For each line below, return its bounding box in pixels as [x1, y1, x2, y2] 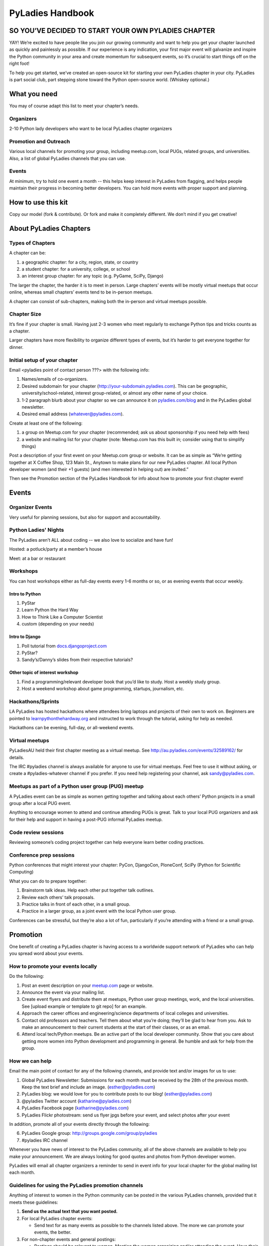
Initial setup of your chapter [9, 356, 78, 363]
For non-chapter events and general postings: [21, 1236, 116, 1242]
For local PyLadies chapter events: [21, 1215, 93, 1221]
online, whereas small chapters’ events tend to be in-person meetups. [9, 289, 153, 295]
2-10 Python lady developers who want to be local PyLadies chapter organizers [9, 126, 172, 132]
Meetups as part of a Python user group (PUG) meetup [9, 783, 144, 790]
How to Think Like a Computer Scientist [21, 614, 103, 620]
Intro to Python [9, 591, 41, 597]
